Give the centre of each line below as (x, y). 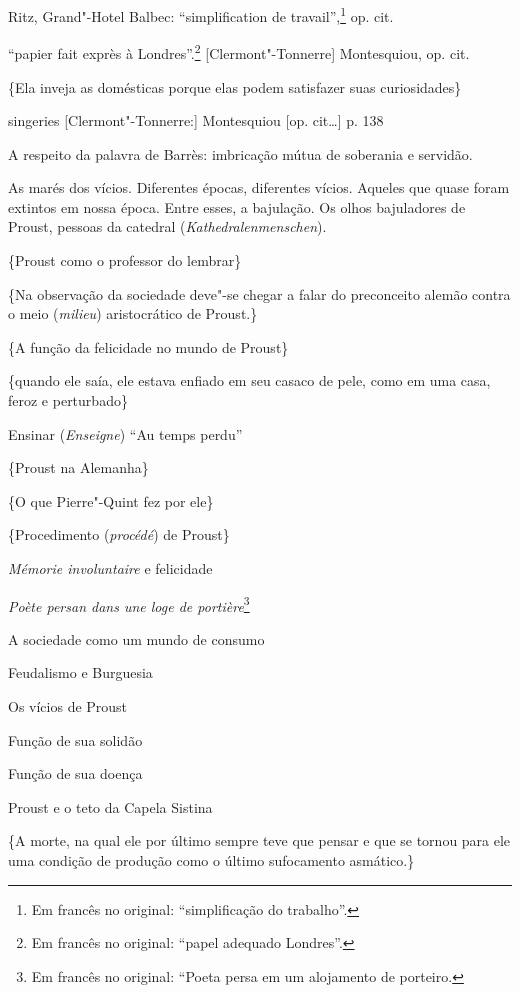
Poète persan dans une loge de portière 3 (129, 604)
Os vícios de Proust (68, 706)
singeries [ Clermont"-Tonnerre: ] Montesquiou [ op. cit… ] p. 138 (196, 120)
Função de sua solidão (75, 739)
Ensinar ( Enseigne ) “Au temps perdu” (125, 433)
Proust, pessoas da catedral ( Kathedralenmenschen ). (167, 226)
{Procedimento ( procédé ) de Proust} (119, 534)
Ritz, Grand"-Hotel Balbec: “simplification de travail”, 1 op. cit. (201, 14)
